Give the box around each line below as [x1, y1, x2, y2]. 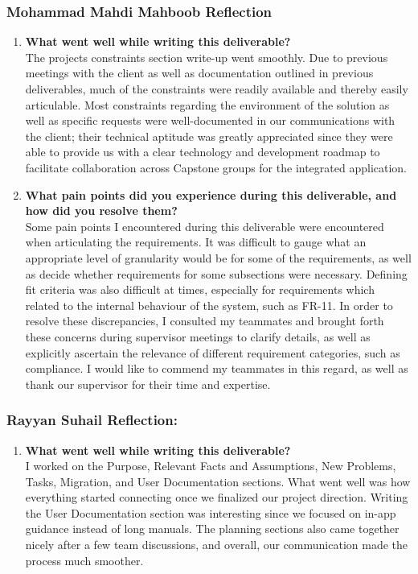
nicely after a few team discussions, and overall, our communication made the [25, 536, 408, 553]
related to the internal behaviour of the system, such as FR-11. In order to [25, 296, 393, 313]
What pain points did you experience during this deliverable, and [25, 186, 397, 203]
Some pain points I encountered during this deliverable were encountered [25, 217, 384, 234]
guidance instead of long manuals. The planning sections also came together [25, 520, 400, 537]
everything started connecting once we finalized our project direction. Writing [25, 489, 408, 506]
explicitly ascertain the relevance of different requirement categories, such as [25, 344, 400, 361]
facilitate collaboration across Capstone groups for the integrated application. [25, 159, 408, 176]
